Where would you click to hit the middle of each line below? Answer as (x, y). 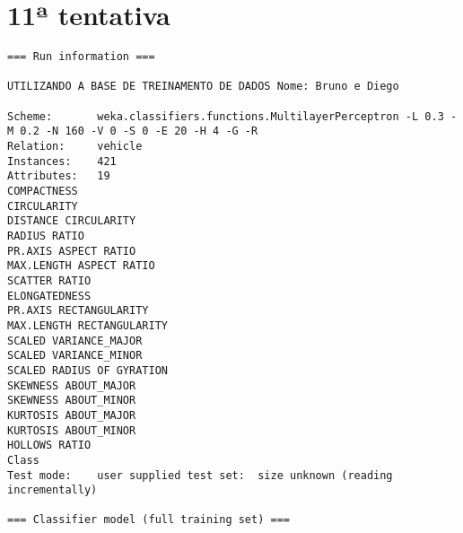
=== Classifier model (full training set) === (149, 520)
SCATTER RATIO (49, 280)
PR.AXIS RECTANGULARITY (78, 311)
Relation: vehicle (75, 147)
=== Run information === (81, 57)
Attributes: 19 (59, 176)
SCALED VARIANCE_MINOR (75, 356)
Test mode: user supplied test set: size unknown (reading (200, 475)
